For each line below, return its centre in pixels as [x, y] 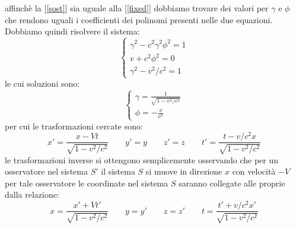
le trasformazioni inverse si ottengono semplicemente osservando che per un [142, 159]
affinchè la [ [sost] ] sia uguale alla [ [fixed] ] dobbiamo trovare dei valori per [137, 8]
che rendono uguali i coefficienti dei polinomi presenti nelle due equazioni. [139, 19]
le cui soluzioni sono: [42, 83]
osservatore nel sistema [46, 171]
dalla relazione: [32, 194]
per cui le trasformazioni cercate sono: [74, 126]
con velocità [254, 171]
